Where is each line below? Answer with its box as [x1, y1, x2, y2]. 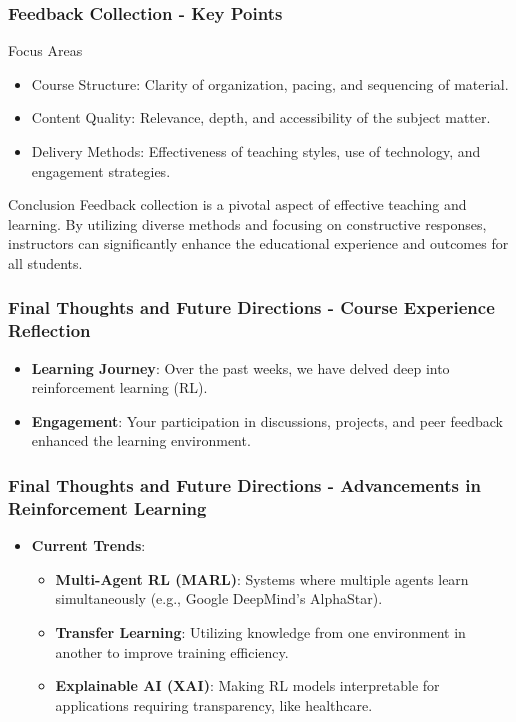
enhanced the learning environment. [31, 430, 251, 451]
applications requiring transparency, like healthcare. [55, 694, 373, 715]
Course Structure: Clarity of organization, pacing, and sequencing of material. [31, 73, 509, 94]
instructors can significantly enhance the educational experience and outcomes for [8, 233, 509, 254]
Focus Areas [8, 40, 83, 61]
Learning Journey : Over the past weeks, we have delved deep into [31, 357, 450, 378]
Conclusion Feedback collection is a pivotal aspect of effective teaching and [8, 194, 467, 215]
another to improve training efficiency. [55, 641, 289, 662]
